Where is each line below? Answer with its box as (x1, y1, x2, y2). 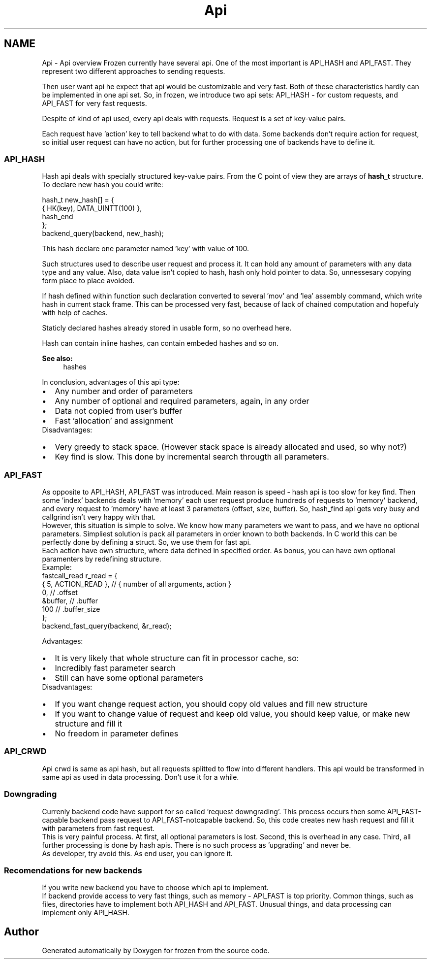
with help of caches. (42, 308, 108, 317)
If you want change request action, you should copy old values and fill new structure (55, 699, 368, 709)
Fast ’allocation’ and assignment (55, 416, 173, 426)
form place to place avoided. (42, 276, 135, 285)
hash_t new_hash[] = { (42, 196, 114, 204)
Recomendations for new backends (4, 865, 142, 875)
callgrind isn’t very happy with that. (42, 513, 156, 522)
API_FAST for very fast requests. (42, 99, 147, 107)
